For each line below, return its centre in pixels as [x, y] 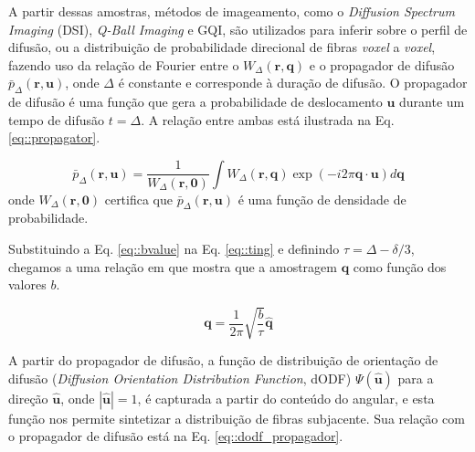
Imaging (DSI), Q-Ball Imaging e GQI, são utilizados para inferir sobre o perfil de [238, 29]
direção [28, 398]
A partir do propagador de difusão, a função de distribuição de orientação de [223, 360]
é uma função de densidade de [322, 199]
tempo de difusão [57, 119]
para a [416, 378]
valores [27, 284]
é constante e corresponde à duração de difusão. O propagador [293, 83]
